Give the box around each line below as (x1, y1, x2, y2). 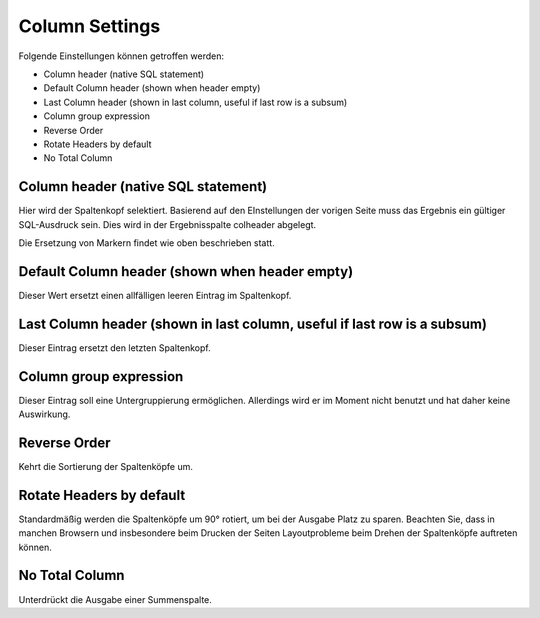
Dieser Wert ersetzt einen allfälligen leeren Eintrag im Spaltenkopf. (18, 289, 292, 301)
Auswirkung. (18, 408, 71, 420)
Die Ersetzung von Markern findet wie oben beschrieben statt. (18, 236, 275, 249)
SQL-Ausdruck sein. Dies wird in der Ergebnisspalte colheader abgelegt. (18, 218, 317, 230)
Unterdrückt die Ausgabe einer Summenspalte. (18, 593, 212, 605)
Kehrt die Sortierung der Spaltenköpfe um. (18, 460, 194, 472)
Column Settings (18, 15, 161, 37)
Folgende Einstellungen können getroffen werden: (18, 50, 225, 62)
